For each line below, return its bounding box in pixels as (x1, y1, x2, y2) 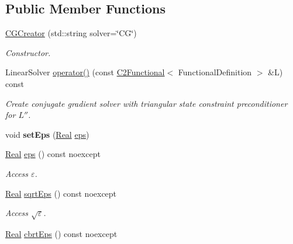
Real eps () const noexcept (5, 148, 101, 160)
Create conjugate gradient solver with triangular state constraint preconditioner (5, 97, 288, 109)
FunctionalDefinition (178, 66, 252, 78)
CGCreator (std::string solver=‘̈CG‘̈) (5, 27, 137, 39)
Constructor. (5, 46, 51, 58)
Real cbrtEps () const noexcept (5, 227, 118, 239)
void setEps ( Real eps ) (5, 128, 89, 140)
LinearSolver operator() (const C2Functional (5, 66, 165, 78)
